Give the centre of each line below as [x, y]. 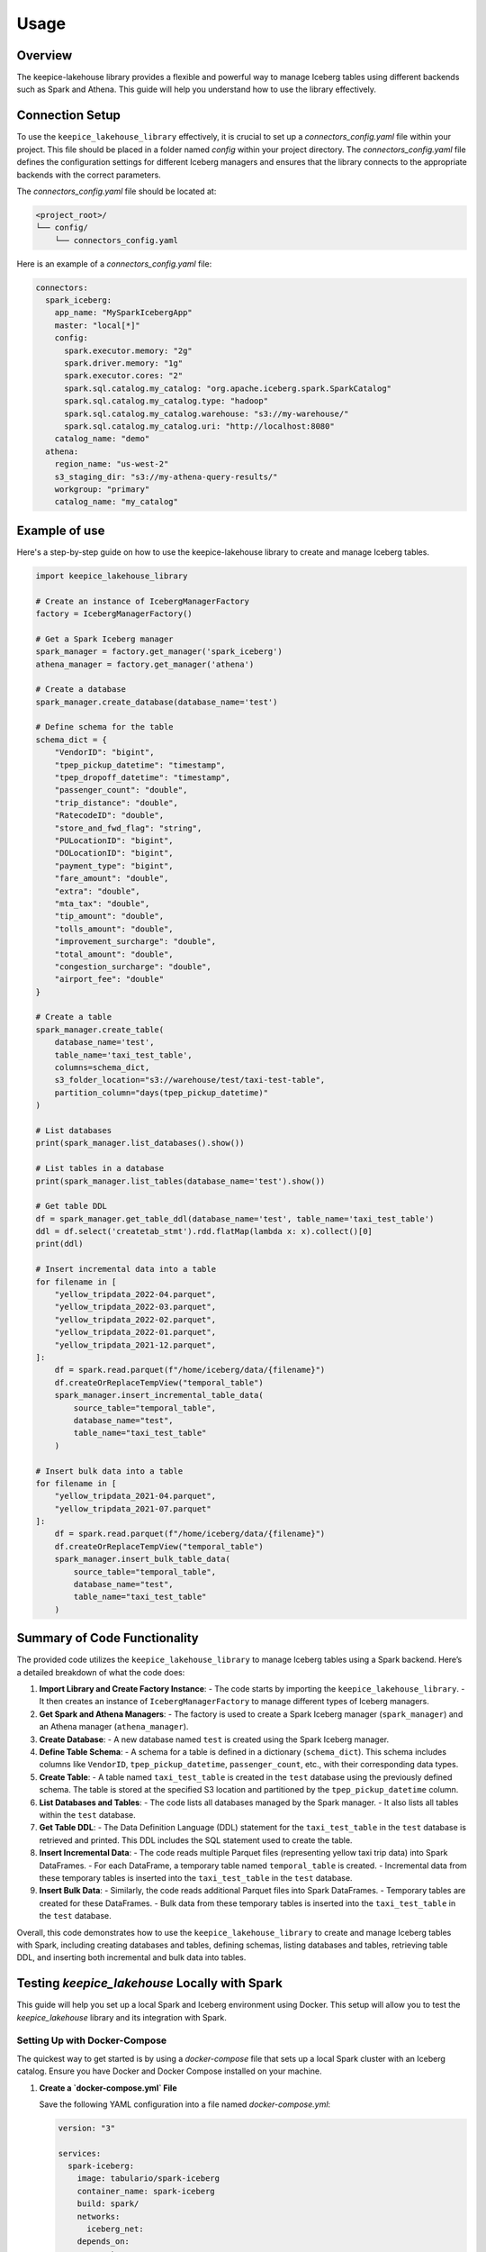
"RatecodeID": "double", [109, 816]
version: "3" [87, 2128]
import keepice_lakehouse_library [112, 576]
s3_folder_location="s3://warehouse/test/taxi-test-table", [190, 1080]
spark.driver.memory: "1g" [124, 363]
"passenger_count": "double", [121, 790]
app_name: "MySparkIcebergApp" [123, 313]
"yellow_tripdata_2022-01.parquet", [135, 1332]
